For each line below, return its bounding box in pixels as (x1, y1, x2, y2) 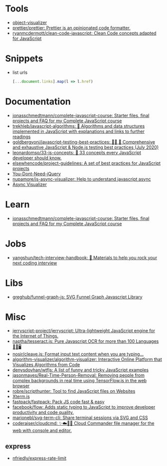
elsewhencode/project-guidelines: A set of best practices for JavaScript (12, 160, 161, 166)
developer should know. (12, 155, 62, 161)
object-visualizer (12, 19, 47, 25)
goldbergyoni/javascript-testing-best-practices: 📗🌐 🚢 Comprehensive (12, 139, 156, 145)
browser (12, 383, 30, 389)
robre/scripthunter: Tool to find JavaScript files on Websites (12, 388, 136, 394)
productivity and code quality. (12, 410, 74, 416)
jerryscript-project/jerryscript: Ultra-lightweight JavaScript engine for (12, 328, 156, 334)
